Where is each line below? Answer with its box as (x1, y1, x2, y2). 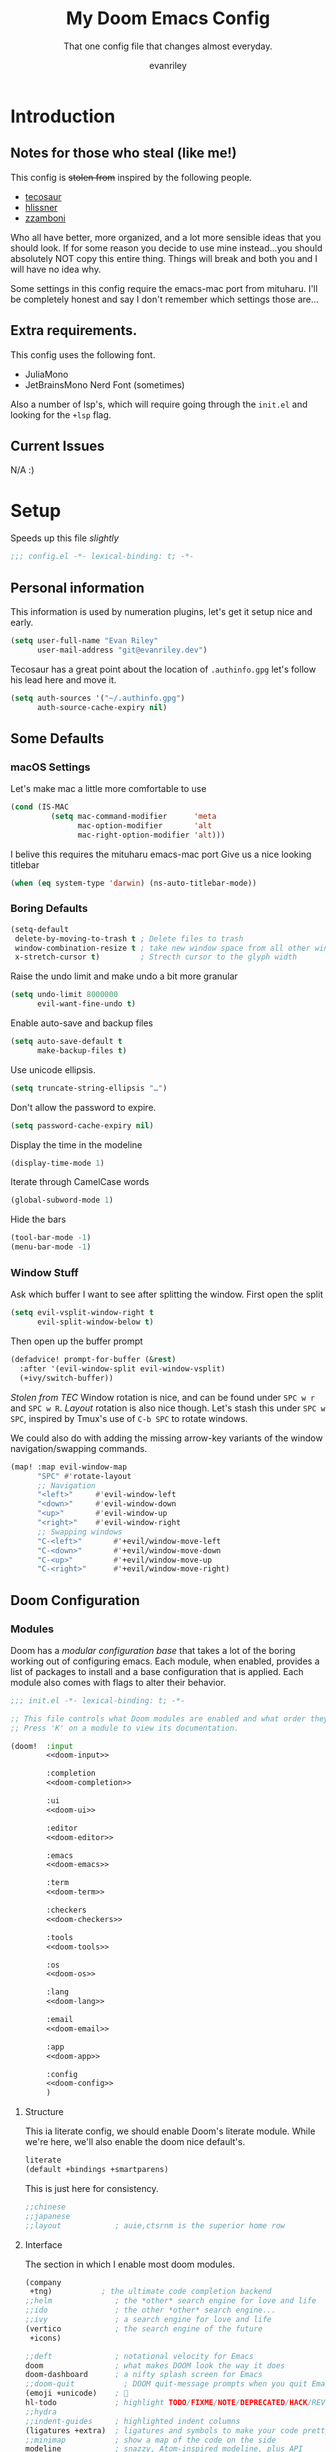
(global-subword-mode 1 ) (10, 1195, 114, 1206)
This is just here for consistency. (24, 2182, 159, 2194)
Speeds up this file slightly (10, 532, 120, 544)
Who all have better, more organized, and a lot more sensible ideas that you (10, 231, 322, 243)
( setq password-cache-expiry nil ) (10, 1120, 155, 1131)
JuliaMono (24, 368, 69, 380)
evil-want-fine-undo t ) (36, 999, 137, 1009)
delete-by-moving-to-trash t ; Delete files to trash (14, 933, 244, 944)
